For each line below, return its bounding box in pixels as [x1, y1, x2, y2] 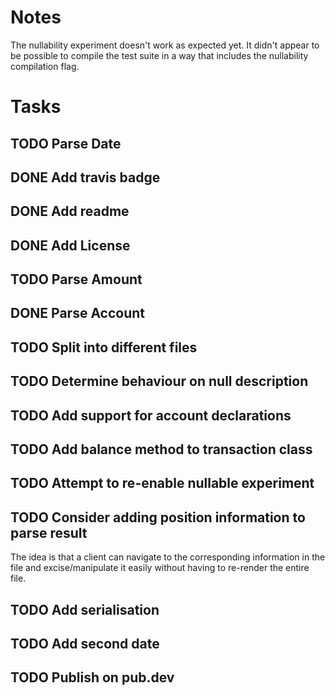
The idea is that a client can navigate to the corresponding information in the [10, 551, 326, 563]
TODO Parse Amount [10, 271, 143, 288]
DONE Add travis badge [10, 169, 161, 186]
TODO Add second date [10, 636, 160, 653]
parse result [10, 524, 88, 541]
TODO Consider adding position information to [10, 509, 306, 526]
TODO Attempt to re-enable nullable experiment [10, 475, 315, 492]
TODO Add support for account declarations [10, 407, 292, 424]
